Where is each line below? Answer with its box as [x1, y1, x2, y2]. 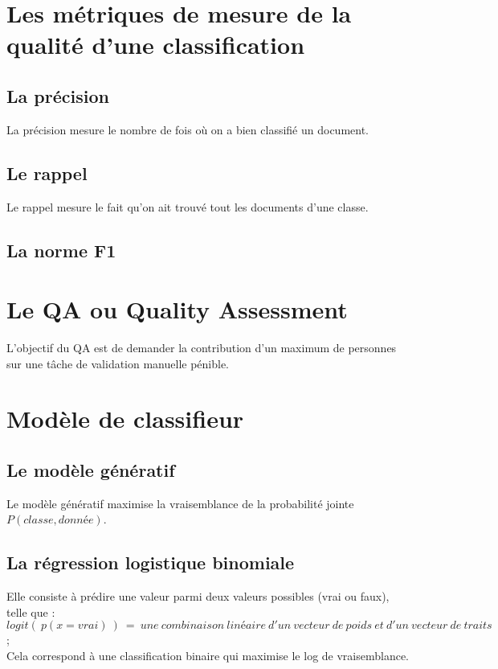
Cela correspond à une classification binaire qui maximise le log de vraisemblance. [6, 647, 410, 663]
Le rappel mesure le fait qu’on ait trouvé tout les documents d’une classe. [6, 198, 369, 215]
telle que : [6, 603, 55, 620]
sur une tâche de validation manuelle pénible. [6, 355, 230, 371]
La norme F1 [6, 237, 116, 262]
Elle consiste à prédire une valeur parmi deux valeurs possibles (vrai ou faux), [6, 588, 390, 605]
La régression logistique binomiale [6, 550, 295, 575]
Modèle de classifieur [6, 402, 244, 435]
